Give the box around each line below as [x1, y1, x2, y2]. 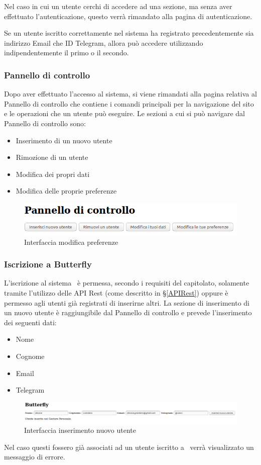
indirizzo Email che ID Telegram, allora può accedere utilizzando [4, 37, 203, 48]
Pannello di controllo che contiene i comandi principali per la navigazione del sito [4, 98, 254, 109]
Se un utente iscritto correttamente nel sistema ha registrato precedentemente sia [4, 28, 254, 38]
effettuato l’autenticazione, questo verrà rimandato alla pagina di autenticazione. [4, 11, 252, 21]
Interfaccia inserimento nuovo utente [24, 425, 136, 435]
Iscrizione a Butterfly [4, 258, 92, 270]
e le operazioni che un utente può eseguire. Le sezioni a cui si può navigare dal [4, 108, 245, 119]
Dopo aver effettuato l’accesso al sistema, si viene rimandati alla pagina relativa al [4, 88, 257, 99]
